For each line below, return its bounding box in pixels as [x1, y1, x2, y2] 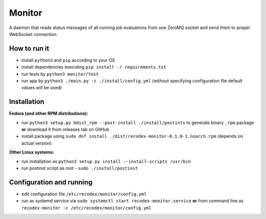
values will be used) [21, 85, 62, 91]
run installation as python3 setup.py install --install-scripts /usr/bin [21, 158, 191, 164]
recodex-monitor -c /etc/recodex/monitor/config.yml [21, 205, 152, 211]
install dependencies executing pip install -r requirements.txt [21, 64, 166, 70]
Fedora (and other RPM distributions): [9, 111, 88, 117]
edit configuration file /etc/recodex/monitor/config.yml [21, 191, 147, 197]
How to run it [9, 44, 49, 53]
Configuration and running [9, 178, 93, 187]
